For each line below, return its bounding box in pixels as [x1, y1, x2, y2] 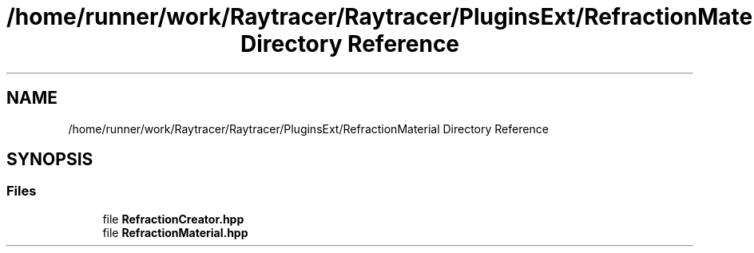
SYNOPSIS [6, 149, 93, 170]
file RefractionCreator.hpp [102, 211, 244, 226]
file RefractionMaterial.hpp [102, 225, 248, 239]
